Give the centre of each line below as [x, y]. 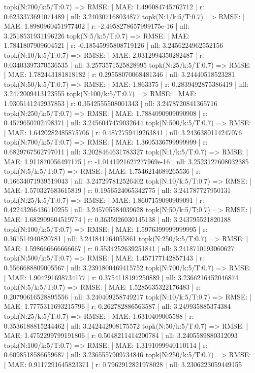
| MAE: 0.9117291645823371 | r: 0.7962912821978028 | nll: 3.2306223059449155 [123, 364]
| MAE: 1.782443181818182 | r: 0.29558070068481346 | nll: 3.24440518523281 [120, 74]
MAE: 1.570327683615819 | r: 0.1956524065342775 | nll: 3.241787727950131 [117, 190]
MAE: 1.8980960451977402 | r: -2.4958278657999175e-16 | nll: [97, 26]
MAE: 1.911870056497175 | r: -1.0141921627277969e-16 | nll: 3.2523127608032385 [127, 161]
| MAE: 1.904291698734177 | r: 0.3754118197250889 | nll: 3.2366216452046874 [121, 277]
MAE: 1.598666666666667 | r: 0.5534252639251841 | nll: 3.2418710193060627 [119, 248]
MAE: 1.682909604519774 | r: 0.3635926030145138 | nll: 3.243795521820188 [117, 219]
